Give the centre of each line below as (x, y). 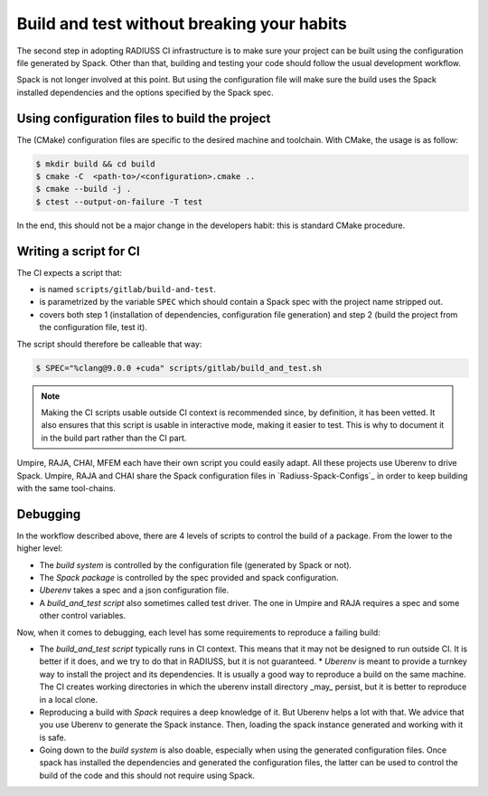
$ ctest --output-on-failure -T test (119, 202)
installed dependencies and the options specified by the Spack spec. (145, 92)
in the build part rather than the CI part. (114, 438)
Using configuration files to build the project (144, 118)
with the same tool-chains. (66, 488)
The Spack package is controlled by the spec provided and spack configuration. (189, 578)
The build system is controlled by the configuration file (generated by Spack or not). (196, 564)
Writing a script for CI (78, 251)
